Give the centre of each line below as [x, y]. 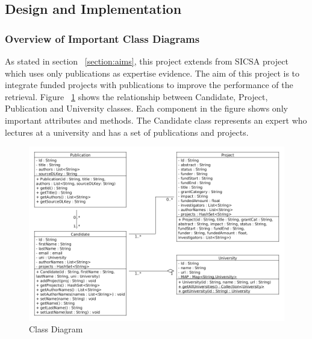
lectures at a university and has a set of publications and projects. [127, 132]
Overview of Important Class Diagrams [102, 38]
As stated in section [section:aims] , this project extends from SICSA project [147, 61]
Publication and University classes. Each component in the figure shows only [146, 108]
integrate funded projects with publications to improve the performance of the [149, 85]
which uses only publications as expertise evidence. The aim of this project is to [152, 73]
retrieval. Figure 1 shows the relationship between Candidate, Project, [136, 96]
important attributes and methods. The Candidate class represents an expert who [156, 120]
